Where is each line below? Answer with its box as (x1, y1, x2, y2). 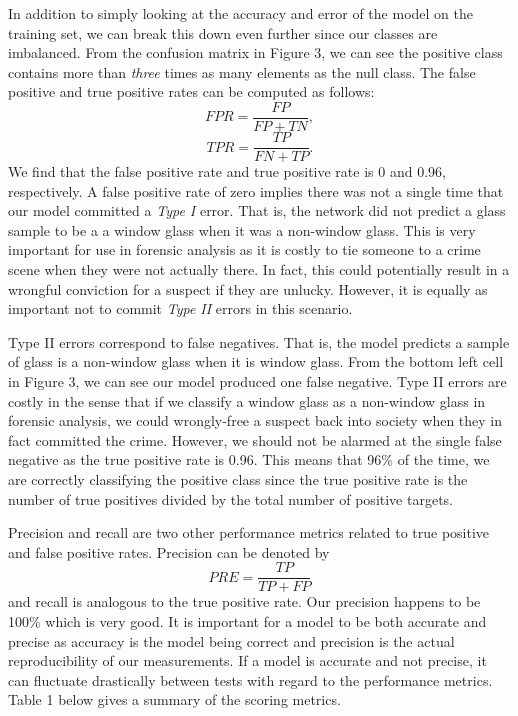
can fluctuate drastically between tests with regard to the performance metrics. (8, 669, 493, 690)
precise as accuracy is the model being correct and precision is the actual (8, 630, 455, 651)
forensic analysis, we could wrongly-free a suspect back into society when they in (8, 410, 503, 431)
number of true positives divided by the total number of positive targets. (8, 488, 453, 509)
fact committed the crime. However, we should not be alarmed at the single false (8, 429, 502, 450)
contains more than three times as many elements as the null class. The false (8, 61, 476, 82)
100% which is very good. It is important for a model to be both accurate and (8, 611, 487, 632)
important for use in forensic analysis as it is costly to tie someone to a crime (8, 239, 481, 260)
